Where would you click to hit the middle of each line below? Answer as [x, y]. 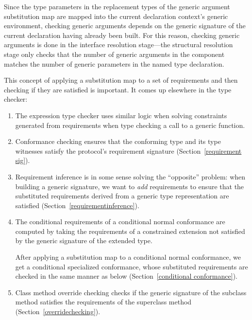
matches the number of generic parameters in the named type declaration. [114, 63]
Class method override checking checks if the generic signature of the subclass [131, 292]
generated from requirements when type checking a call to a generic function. [130, 125]
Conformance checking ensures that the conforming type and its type [118, 141]
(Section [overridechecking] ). [58, 311]
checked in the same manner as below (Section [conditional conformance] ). [126, 276]
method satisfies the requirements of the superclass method [103, 302]
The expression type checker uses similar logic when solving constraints [121, 115]
